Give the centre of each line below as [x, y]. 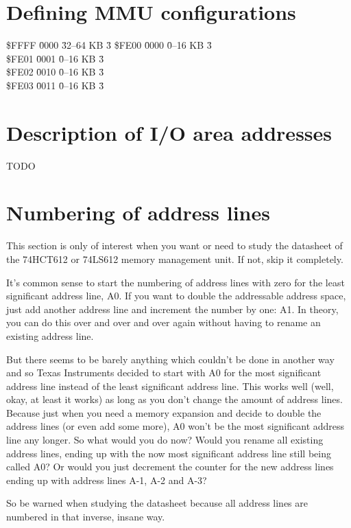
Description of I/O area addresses [169, 132]
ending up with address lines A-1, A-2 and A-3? [107, 480]
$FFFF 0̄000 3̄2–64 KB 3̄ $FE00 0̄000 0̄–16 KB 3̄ [109, 45]
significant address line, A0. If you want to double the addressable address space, [176, 296]
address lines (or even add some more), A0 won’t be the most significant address [175, 426]
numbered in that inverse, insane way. [86, 517]
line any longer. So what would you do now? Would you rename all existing [165, 440]
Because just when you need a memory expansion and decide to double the [164, 412]
